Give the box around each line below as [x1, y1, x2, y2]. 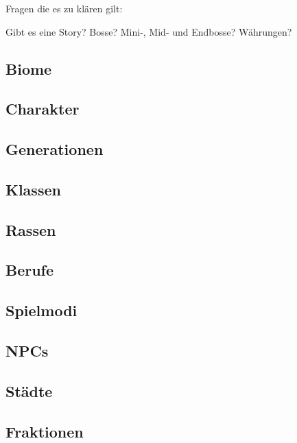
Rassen [5, 219, 56, 240]
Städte [5, 380, 53, 401]
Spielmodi [5, 300, 78, 321]
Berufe [5, 259, 54, 280]
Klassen [5, 178, 61, 200]
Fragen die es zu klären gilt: [5, 1, 123, 15]
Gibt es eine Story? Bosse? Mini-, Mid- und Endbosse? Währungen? [5, 24, 292, 38]
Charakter [5, 98, 80, 119]
